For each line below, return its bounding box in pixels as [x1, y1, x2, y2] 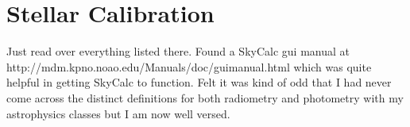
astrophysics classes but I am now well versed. [6, 105, 230, 121]
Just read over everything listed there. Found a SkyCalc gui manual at [6, 43, 350, 60]
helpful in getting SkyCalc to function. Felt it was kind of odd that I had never [6, 74, 392, 90]
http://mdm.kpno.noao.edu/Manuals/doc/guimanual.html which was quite [6, 58, 372, 75]
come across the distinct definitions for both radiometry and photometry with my [6, 89, 404, 106]
